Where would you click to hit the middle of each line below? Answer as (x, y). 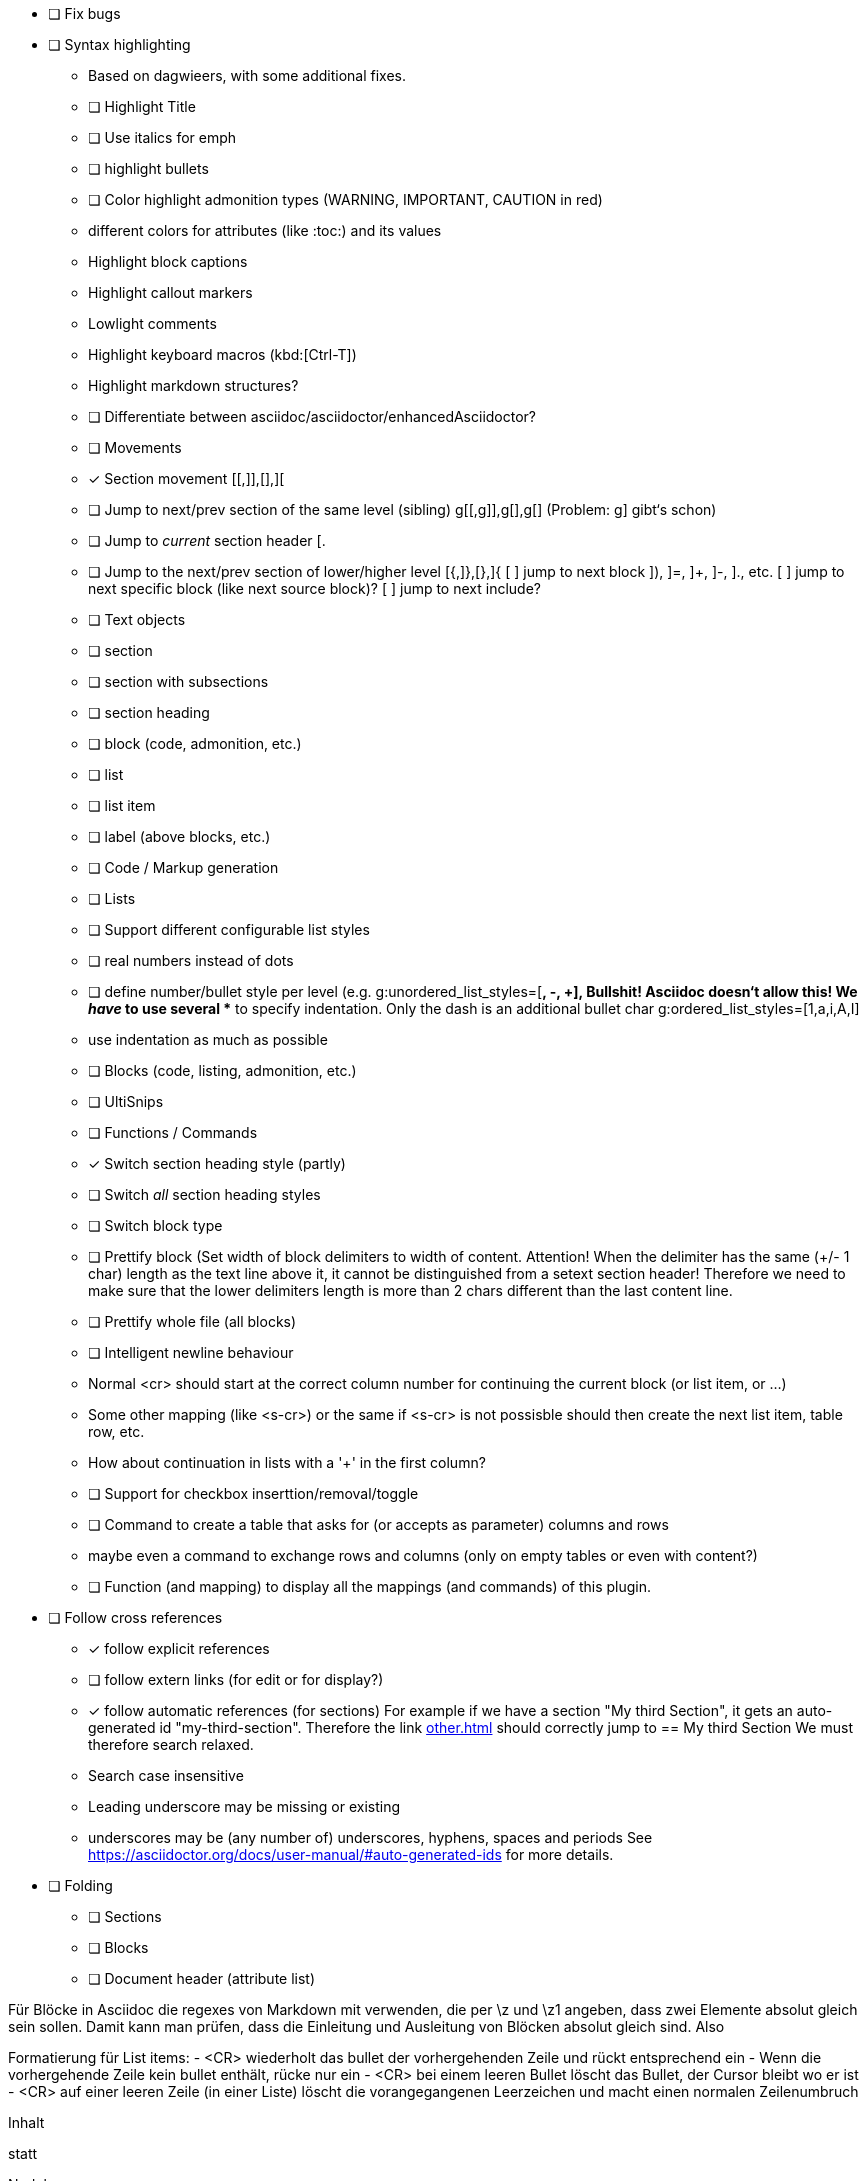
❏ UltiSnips (126, 1101)
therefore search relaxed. (171, 1744)
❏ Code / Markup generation (183, 867)
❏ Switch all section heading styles (204, 1194)
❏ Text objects (137, 619)
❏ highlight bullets (148, 168)
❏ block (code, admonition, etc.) (195, 743)
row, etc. (116, 1431)
